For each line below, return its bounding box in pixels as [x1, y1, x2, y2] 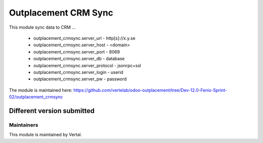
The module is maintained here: [9, 87, 73, 93]
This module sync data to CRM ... [9, 24, 76, 30]
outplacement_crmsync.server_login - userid [33, 69, 124, 75]
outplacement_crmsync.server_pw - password [33, 76, 127, 82]
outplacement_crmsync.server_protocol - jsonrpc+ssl [33, 62, 141, 68]
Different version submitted [9, 107, 95, 115]
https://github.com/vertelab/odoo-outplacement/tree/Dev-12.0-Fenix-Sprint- [73, 87, 227, 93]
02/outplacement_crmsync [9, 94, 63, 100]
